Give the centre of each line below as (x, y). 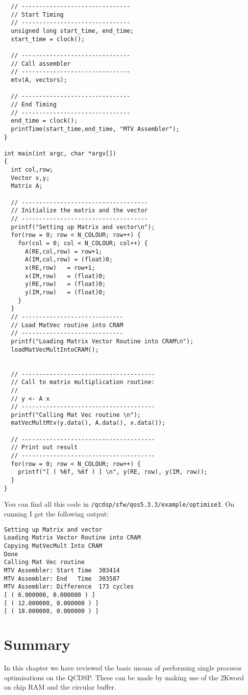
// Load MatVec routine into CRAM (67, 325)
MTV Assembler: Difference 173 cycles (69, 587)
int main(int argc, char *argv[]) (60, 153)
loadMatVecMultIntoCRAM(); (55, 349)
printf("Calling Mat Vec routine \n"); (76, 415)
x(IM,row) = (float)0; (65, 276)
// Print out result (44, 448)
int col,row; (32, 170)
